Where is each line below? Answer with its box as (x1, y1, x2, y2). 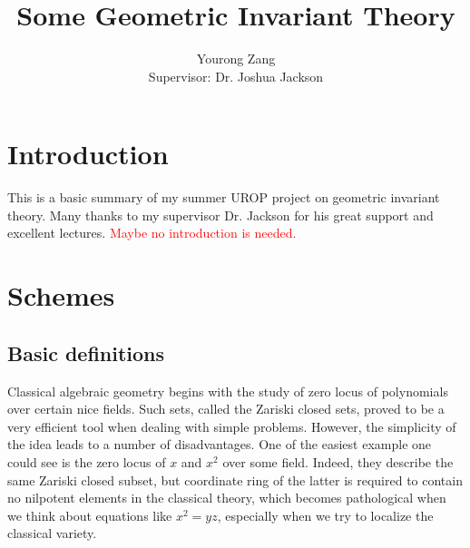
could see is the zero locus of (7, 452, 166, 471)
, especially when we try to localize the (217, 505, 434, 524)
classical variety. (7, 524, 97, 543)
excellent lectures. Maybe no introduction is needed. (7, 223, 297, 242)
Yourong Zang (196, 49, 276, 68)
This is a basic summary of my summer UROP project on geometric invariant (7, 188, 440, 207)
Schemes (7, 277, 115, 314)
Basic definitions (7, 338, 165, 367)
